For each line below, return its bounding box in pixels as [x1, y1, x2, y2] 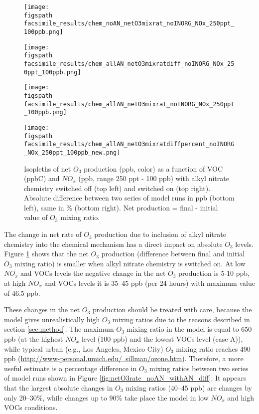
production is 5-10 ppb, [178, 268, 250, 278]
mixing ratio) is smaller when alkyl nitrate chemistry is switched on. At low [14, 258, 246, 268]
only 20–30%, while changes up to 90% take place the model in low [4, 392, 209, 403]
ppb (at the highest [4, 334, 63, 344]
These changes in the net [4, 304, 80, 315]
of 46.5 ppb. [4, 287, 40, 298]
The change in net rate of [4, 229, 82, 239]
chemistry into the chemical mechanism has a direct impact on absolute [4, 238, 223, 249]
